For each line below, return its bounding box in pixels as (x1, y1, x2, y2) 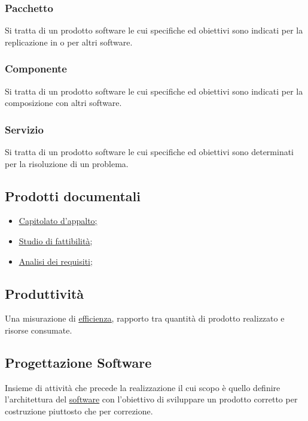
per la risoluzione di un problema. (5, 157, 129, 169)
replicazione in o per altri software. (5, 35, 133, 48)
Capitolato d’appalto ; (19, 214, 97, 227)
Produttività (5, 284, 84, 302)
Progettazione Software (5, 353, 152, 371)
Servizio (5, 122, 44, 137)
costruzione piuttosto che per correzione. (5, 404, 153, 417)
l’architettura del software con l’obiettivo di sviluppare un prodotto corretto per (5, 393, 298, 405)
